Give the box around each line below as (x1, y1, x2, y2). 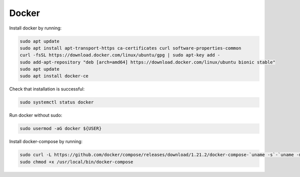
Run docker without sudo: (9, 112, 62, 118)
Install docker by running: (9, 25, 62, 31)
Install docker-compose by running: (9, 138, 82, 144)
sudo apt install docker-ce (19, 73, 88, 79)
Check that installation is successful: (9, 86, 85, 92)
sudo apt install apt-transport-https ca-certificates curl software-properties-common (19, 45, 241, 51)
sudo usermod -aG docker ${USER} (19, 125, 102, 131)
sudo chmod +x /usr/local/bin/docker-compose (19, 159, 133, 164)
